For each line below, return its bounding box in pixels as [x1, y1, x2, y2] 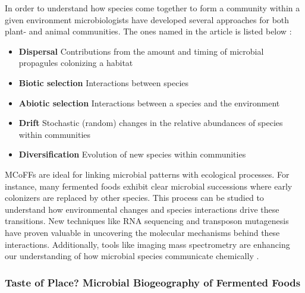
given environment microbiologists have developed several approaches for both [5, 13, 290, 26]
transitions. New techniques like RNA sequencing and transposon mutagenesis [5, 215, 289, 227]
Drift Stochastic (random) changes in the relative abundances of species [18, 116, 283, 129]
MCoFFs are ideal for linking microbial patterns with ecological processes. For [5, 168, 290, 180]
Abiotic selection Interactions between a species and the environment [18, 96, 280, 109]
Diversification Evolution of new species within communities [18, 148, 246, 160]
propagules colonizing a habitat [18, 56, 133, 69]
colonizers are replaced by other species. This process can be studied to [5, 191, 264, 204]
